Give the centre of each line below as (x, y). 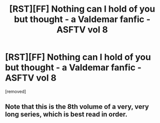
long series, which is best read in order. (66, 114)
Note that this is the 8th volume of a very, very (77, 107)
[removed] (16, 91)
